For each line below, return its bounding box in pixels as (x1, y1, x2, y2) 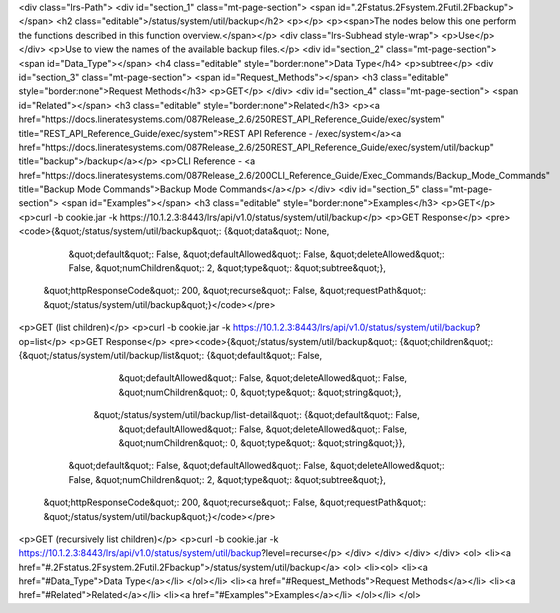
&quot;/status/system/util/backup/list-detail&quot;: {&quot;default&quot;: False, (93, 409, 420, 421)
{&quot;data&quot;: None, (223, 225, 330, 237)
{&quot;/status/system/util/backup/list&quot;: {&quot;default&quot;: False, (18, 349, 323, 361)
